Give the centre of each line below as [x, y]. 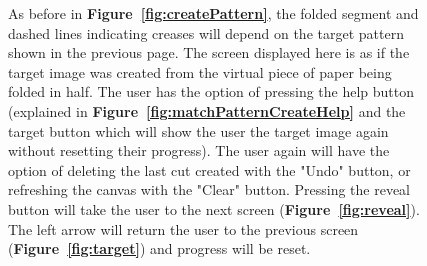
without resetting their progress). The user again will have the [199, 150]
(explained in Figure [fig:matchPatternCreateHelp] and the [207, 110]
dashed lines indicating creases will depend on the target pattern [206, 32]
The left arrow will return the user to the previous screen [183, 228]
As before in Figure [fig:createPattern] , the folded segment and [213, 13]
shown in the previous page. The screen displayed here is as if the [209, 52]
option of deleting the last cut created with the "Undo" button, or [209, 169]
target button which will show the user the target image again [198, 130]
